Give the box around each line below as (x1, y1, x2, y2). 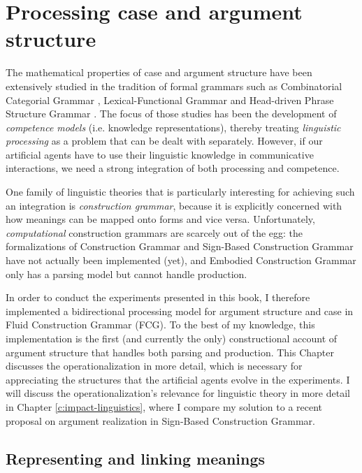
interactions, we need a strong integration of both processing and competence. (6, 161, 340, 175)
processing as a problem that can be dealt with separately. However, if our (6, 133, 323, 148)
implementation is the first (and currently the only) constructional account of (6, 331, 338, 345)
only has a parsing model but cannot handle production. (6, 266, 247, 281)
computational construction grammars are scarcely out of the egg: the (6, 225, 303, 240)
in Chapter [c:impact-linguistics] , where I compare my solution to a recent (6, 399, 323, 414)
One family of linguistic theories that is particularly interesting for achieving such (6, 184, 355, 199)
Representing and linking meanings (6, 447, 266, 469)
